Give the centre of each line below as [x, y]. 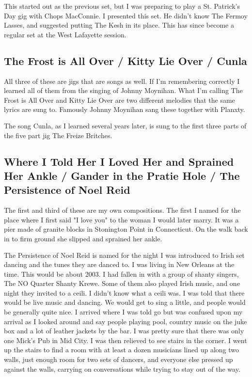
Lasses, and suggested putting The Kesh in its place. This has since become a [119, 25]
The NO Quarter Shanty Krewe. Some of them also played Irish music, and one [122, 283]
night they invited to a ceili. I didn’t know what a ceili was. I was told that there [124, 292]
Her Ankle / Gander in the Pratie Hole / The [122, 175]
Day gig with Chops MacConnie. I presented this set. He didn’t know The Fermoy [126, 15]
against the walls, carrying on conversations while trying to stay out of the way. [122, 369]
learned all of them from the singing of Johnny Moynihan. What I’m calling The [123, 90]
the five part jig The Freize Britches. [58, 135]
